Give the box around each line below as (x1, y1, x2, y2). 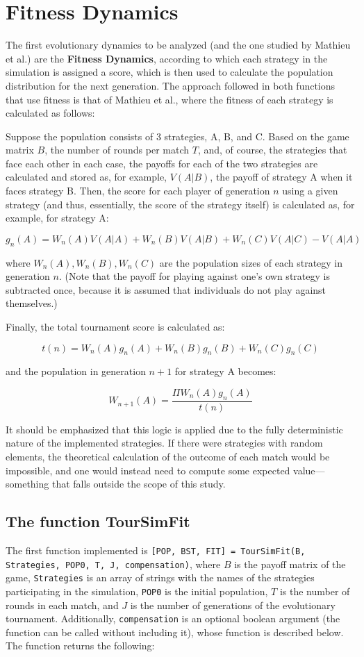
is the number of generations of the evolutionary (130, 597, 336, 612)
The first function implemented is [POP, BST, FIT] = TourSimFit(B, (6, 543, 306, 557)
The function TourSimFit (6, 510, 190, 532)
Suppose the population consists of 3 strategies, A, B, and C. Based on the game (6, 128, 349, 143)
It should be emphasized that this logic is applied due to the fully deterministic (6, 422, 343, 436)
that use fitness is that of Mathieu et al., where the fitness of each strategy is (6, 92, 333, 106)
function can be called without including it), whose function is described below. (6, 624, 344, 639)
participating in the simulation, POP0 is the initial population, (6, 583, 268, 598)
